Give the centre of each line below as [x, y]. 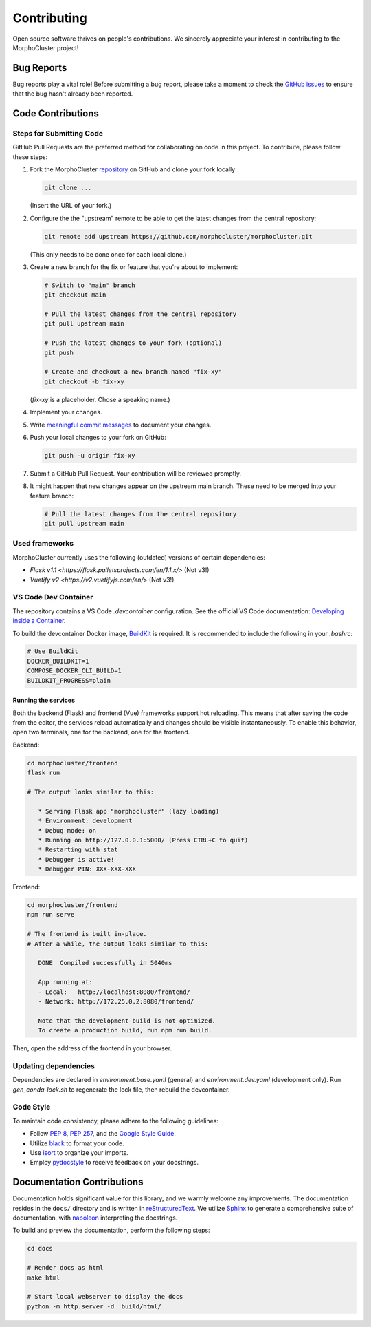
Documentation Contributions [78, 1182]
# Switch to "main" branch [90, 285]
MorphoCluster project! [46, 47]
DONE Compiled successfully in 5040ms [105, 963]
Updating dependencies [54, 1065]
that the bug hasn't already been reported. [73, 94]
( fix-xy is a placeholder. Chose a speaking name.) [100, 399]
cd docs [40, 1249]
